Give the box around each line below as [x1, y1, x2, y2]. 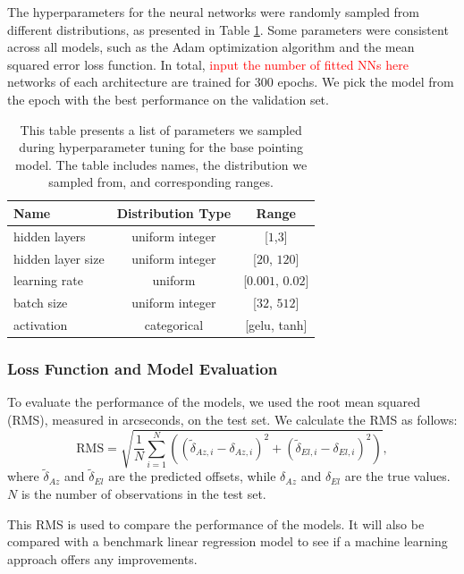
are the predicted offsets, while [108, 467, 276, 485]
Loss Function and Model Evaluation [7, 358, 278, 380]
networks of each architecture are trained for [7, 72, 251, 91]
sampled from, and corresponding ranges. [48, 173, 274, 191]
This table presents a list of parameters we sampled [20, 120, 302, 139]
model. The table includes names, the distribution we [15, 155, 308, 173]
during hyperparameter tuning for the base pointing [19, 138, 304, 156]
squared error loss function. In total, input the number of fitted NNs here [7, 55, 409, 73]
